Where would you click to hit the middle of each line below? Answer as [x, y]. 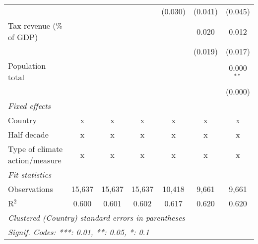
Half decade [28, 134]
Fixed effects [30, 106]
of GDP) [23, 37]
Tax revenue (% [35, 25]
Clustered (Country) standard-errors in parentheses [97, 218]
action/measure [35, 160]
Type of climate [35, 149]
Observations [31, 189]
